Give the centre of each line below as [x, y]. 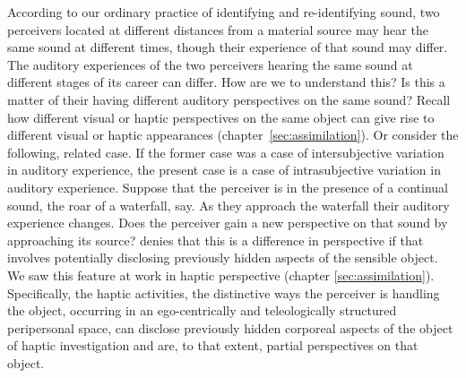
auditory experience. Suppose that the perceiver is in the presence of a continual [228, 187]
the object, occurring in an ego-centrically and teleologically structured [202, 310]
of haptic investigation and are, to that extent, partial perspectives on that [213, 345]
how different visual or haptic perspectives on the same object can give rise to [221, 117]
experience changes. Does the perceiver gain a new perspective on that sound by [228, 223]
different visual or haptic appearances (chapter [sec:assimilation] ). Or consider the [233, 135]
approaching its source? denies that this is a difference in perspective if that [216, 240]
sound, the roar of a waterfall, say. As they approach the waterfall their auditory [229, 205]
